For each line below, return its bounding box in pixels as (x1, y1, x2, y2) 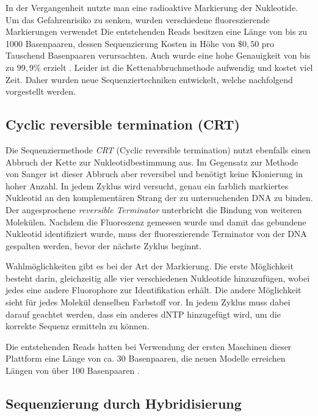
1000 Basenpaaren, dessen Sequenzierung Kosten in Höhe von (5, 37, 236, 49)
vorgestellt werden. (5, 85, 76, 98)
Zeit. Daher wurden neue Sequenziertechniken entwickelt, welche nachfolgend (5, 73, 293, 86)
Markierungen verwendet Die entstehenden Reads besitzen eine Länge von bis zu (5, 25, 308, 38)
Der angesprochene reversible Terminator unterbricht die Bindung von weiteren (5, 203, 302, 216)
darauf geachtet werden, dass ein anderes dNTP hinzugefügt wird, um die (5, 307, 281, 320)
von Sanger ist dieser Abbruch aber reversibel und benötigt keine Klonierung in (5, 167, 303, 180)
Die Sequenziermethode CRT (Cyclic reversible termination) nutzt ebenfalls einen (5, 143, 311, 156)
